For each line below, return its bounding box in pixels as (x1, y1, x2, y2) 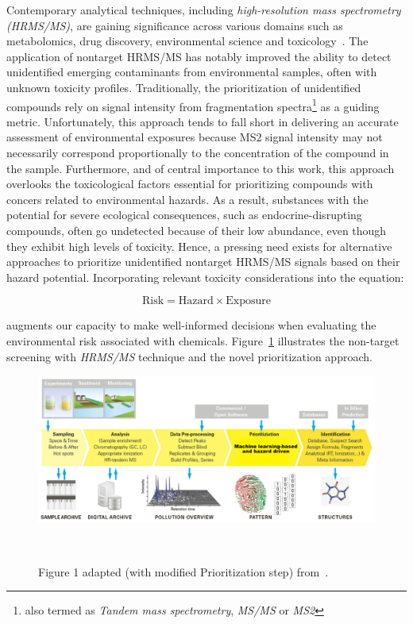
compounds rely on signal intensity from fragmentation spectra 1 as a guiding (6, 95, 380, 114)
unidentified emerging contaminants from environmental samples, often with (6, 64, 377, 80)
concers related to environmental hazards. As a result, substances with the (6, 191, 369, 207)
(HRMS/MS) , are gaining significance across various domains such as (6, 17, 343, 33)
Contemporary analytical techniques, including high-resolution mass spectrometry (6, 2, 401, 17)
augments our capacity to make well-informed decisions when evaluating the (6, 317, 376, 333)
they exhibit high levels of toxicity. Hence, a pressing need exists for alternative (6, 237, 392, 254)
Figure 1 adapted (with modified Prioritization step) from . (38, 563, 329, 580)
